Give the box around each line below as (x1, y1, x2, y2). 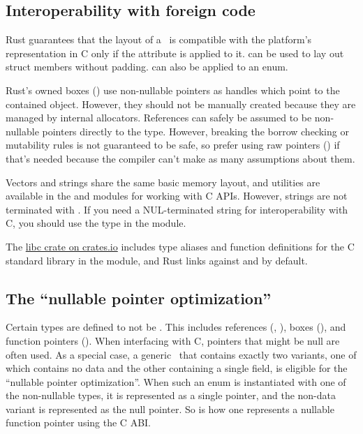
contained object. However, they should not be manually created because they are (6, 96, 356, 111)
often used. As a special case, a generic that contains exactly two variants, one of (6, 347, 357, 361)
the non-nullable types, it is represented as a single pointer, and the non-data (6, 388, 336, 403)
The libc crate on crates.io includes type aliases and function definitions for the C (6, 239, 355, 253)
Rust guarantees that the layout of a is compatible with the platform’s (6, 32, 312, 47)
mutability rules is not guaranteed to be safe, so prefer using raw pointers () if (6, 137, 340, 152)
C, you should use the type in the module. (6, 216, 186, 230)
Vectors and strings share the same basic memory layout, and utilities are (6, 174, 320, 189)
